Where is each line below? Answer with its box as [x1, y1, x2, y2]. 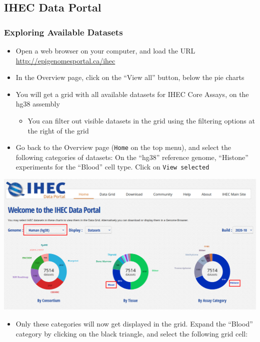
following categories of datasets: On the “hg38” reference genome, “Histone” [15, 151, 248, 162]
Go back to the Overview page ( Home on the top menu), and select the [15, 142, 231, 152]
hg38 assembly [15, 98, 60, 109]
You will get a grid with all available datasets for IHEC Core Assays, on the [15, 88, 249, 99]
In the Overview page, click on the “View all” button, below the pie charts [15, 72, 244, 82]
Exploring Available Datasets [4, 25, 123, 38]
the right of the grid [27, 125, 89, 135]
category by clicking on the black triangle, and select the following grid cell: [15, 328, 248, 338]
